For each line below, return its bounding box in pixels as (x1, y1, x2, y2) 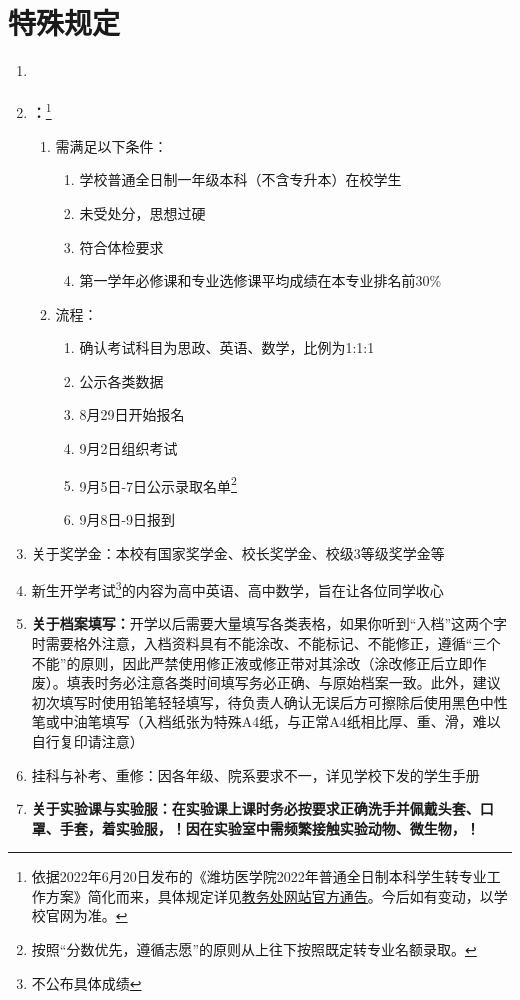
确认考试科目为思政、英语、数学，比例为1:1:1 (79, 337, 375, 358)
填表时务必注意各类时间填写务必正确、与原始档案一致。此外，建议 (66, 672, 501, 693)
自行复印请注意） (31, 730, 144, 751)
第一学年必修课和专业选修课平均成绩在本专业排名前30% (79, 270, 442, 291)
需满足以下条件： (55, 135, 168, 156)
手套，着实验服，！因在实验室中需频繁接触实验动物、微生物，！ (59, 817, 480, 838)
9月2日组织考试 (79, 438, 178, 459)
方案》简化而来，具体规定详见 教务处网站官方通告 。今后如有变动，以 (45, 885, 494, 906)
